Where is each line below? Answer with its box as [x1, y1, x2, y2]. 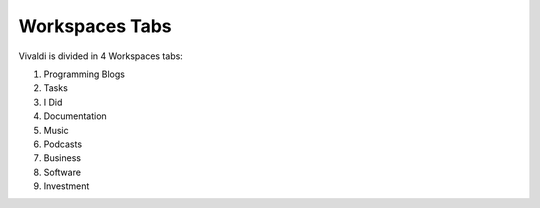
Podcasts [43, 138, 83, 150]
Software [43, 166, 82, 178]
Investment [43, 180, 90, 192]
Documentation [43, 110, 107, 122]
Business [43, 152, 82, 164]
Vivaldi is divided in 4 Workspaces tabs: [18, 50, 184, 62]
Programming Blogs [43, 68, 125, 80]
